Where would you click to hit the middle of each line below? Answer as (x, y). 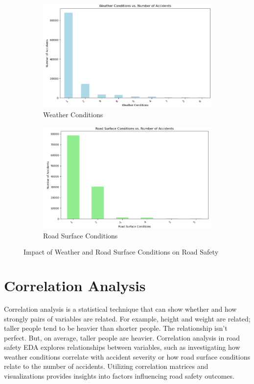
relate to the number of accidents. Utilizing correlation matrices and (106, 366)
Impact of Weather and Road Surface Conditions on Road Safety (121, 252)
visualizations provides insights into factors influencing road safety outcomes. (119, 376)
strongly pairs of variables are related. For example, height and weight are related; (127, 318)
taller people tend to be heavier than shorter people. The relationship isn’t (116, 328)
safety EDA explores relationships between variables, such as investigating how (122, 347)
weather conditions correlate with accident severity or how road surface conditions (127, 356)
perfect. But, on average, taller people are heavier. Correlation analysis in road (122, 337)
